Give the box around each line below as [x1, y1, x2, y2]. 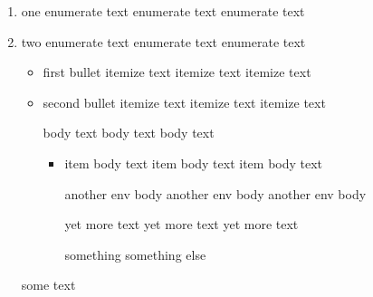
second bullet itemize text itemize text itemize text [43, 92, 326, 111]
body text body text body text [43, 123, 215, 142]
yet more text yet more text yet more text [64, 215, 299, 234]
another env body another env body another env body [64, 184, 367, 203]
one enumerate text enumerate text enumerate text [21, 2, 305, 20]
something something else [64, 244, 206, 263]
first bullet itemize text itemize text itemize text [43, 62, 311, 81]
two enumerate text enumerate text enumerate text [21, 32, 306, 51]
